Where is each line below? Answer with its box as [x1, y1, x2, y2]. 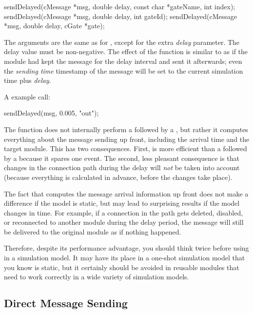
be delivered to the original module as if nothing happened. [4, 226, 181, 236]
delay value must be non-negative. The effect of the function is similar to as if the [4, 46, 248, 57]
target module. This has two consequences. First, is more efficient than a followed [4, 143, 247, 154]
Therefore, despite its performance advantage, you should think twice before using [4, 243, 249, 253]
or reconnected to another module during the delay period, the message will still [4, 217, 244, 227]
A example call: [4, 91, 50, 101]
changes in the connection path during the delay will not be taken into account [4, 162, 240, 173]
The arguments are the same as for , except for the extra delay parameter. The [4, 37, 240, 47]
